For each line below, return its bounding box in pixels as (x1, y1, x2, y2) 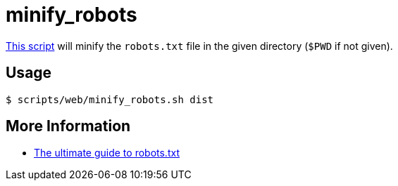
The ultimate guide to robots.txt (34, 147, 180, 159)
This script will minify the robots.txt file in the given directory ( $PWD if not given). (6, 39, 393, 52)
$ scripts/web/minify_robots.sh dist (6, 93, 214, 105)
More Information (6, 117, 131, 135)
